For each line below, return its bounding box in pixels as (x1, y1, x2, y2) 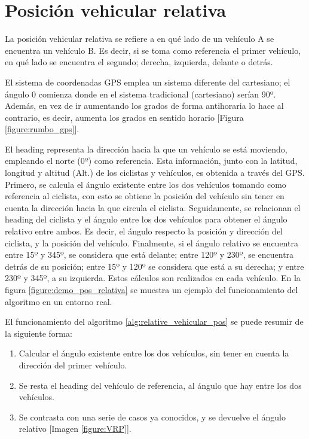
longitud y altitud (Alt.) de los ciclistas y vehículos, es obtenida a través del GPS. (5, 166, 305, 179)
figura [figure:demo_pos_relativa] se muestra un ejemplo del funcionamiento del (5, 283, 298, 295)
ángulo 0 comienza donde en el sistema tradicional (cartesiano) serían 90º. (5, 87, 276, 100)
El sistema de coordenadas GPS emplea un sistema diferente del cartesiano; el (5, 75, 290, 88)
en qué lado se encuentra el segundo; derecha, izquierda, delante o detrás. (5, 56, 273, 68)
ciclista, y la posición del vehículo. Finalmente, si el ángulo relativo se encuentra (5, 236, 298, 249)
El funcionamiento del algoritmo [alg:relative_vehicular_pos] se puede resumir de (5, 315, 304, 328)
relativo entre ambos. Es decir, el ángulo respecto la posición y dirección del (5, 225, 283, 237)
